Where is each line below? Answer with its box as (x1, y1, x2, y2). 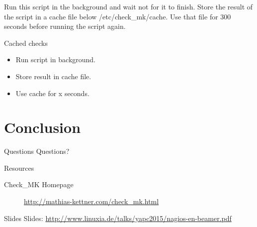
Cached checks (4, 37, 48, 48)
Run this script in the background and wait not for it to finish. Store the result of (4, 1, 253, 11)
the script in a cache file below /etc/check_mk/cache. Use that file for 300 (4, 11, 231, 21)
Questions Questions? (4, 146, 70, 156)
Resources (4, 162, 34, 173)
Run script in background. (15, 54, 96, 65)
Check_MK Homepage (4, 179, 74, 190)
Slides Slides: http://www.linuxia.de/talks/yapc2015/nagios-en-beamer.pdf (4, 213, 232, 223)
